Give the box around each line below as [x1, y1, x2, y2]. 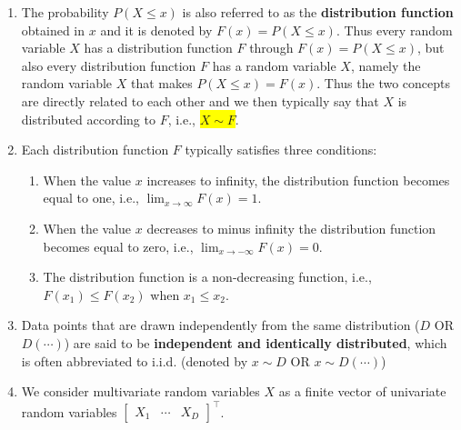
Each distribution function [21, 140, 169, 159]
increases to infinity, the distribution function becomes [146, 170, 450, 189]
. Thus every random [336, 20, 453, 39]
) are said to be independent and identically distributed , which [64, 333, 447, 352]
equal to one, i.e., [43, 188, 139, 207]
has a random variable [212, 55, 336, 75]
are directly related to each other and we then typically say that [21, 91, 379, 110]
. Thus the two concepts [316, 74, 450, 93]
